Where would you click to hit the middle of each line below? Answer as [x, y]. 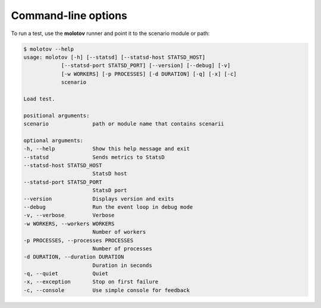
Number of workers [119, 232]
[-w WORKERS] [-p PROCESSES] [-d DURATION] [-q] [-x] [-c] [149, 74]
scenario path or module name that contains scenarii [124, 124]
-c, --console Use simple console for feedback [107, 290]
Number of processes [122, 249]
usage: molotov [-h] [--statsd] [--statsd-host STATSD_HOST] [114, 57]
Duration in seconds [122, 265]
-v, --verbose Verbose [69, 215]
